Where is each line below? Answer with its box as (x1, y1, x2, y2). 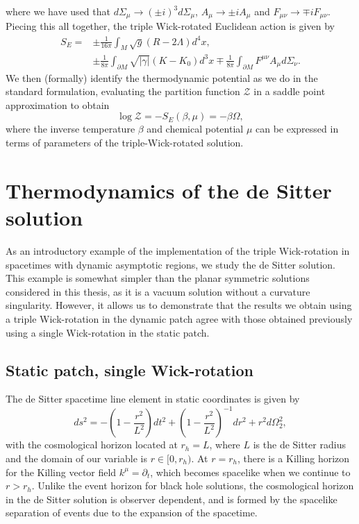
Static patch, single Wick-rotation (6, 359, 253, 380)
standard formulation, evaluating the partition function (6, 84, 240, 99)
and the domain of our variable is (6, 451, 147, 466)
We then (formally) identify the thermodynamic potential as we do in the (6, 70, 318, 85)
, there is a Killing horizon (237, 451, 350, 466)
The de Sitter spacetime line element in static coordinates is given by (6, 391, 300, 406)
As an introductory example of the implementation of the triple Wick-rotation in (6, 243, 350, 257)
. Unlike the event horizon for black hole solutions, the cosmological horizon (31, 478, 354, 493)
